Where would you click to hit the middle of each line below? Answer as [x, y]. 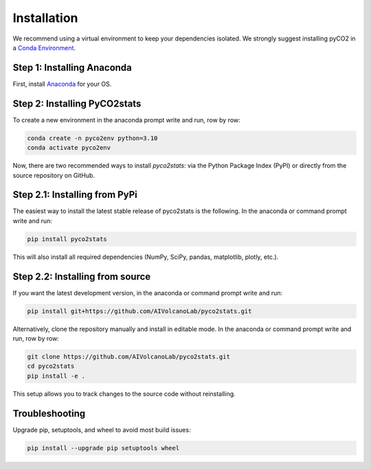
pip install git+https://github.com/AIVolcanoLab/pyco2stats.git [139, 311]
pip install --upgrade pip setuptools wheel [103, 448]
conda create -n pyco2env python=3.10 [92, 138]
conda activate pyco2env [69, 148]
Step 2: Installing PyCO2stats [77, 103]
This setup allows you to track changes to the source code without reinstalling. [124, 393]
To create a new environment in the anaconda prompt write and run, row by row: [126, 119]
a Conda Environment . [44, 47]
